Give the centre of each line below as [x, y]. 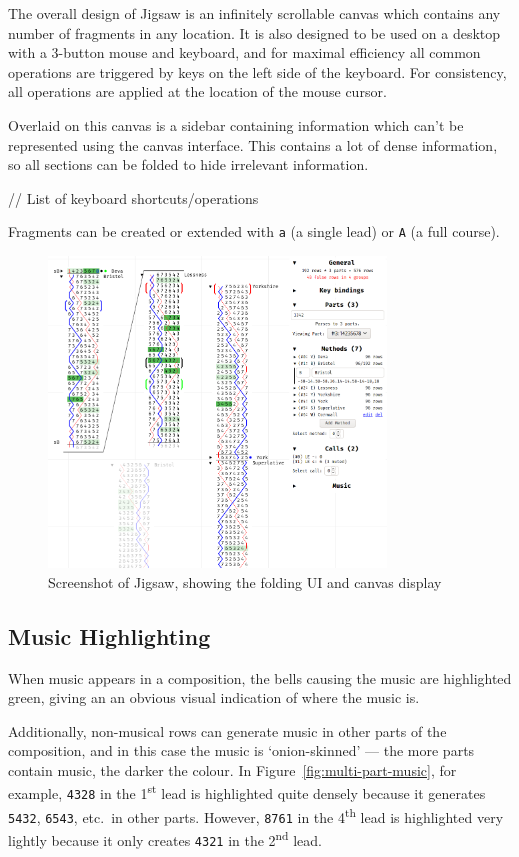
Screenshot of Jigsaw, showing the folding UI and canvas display [245, 581]
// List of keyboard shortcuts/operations [133, 197]
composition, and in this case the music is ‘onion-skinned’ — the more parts [241, 750]
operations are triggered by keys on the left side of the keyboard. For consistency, [257, 71]
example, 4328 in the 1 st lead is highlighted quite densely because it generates [247, 792]
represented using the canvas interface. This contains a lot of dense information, [253, 144]
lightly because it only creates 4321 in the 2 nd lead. [165, 838]
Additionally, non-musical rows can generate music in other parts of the [227, 730]
